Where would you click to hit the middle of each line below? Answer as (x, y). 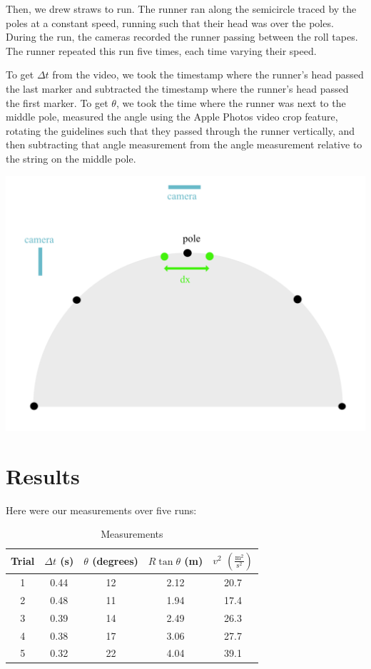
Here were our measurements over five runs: (101, 510)
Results (43, 475)
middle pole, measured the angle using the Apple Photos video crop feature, (172, 117)
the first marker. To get (57, 102)
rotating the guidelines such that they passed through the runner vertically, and (181, 130)
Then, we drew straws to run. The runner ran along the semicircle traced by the (181, 9)
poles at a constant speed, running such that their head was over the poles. (170, 22)
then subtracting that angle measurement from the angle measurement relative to (184, 144)
